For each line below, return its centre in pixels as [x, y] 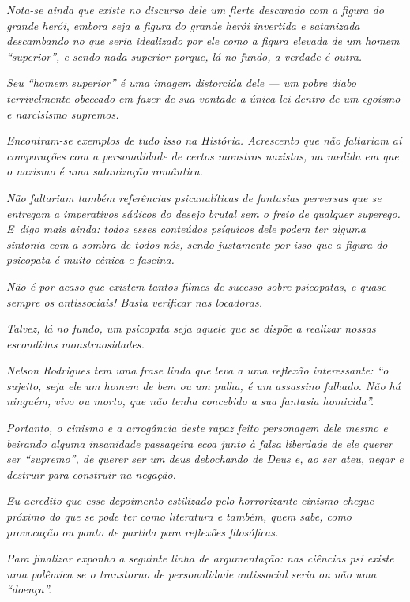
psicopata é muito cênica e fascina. [90, 260]
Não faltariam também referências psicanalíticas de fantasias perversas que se [194, 197]
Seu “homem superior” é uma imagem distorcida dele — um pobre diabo [181, 83]
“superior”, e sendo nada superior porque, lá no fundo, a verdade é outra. [184, 56]
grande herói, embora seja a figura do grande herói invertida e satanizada [183, 25]
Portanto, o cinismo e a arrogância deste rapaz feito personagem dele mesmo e [197, 428]
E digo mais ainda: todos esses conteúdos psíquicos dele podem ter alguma [186, 229]
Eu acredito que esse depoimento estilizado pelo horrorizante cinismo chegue [190, 500]
